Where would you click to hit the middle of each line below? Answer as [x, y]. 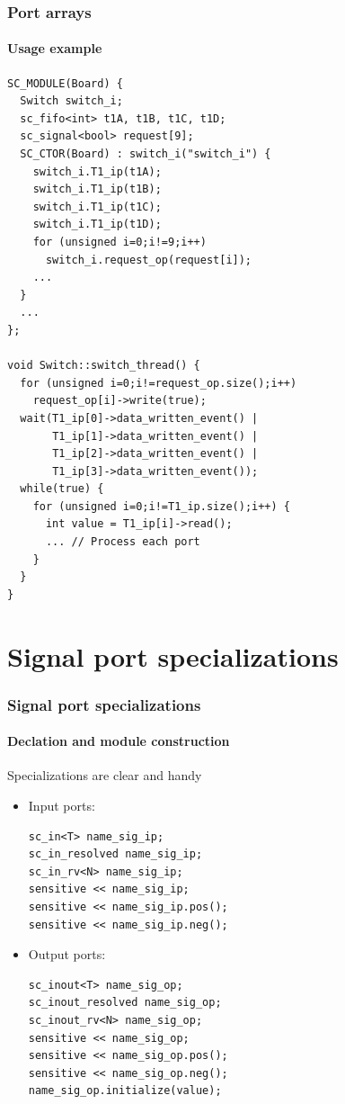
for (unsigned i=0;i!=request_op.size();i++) [159, 383]
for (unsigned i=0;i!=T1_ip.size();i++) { [161, 506]
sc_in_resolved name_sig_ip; [115, 854]
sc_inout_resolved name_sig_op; [125, 1003]
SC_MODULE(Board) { [65, 83]
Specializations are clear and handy [105, 775]
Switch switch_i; [71, 101]
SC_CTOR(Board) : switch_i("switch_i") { [146, 154]
